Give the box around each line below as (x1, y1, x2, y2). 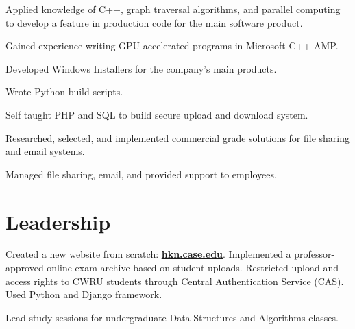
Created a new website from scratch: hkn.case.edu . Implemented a (5, 247, 291, 261)
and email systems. (5, 144, 85, 158)
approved (5, 260, 44, 275)
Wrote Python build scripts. (5, 84, 123, 99)
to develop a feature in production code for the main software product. (5, 15, 303, 29)
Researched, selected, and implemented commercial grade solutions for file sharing (5, 130, 350, 145)
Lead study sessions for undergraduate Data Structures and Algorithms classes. (5, 310, 339, 324)
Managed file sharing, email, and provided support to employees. (5, 167, 277, 181)
